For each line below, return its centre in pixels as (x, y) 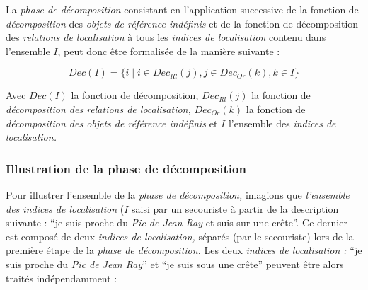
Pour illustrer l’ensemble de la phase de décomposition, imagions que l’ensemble (178, 194)
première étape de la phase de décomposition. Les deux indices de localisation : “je (184, 250)
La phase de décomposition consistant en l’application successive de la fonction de (182, 9)
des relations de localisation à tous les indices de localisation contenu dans (166, 37)
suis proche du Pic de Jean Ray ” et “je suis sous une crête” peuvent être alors (175, 263)
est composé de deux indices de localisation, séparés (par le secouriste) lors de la (180, 236)
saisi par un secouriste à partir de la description (235, 208)
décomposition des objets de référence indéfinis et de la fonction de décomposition (182, 23)
